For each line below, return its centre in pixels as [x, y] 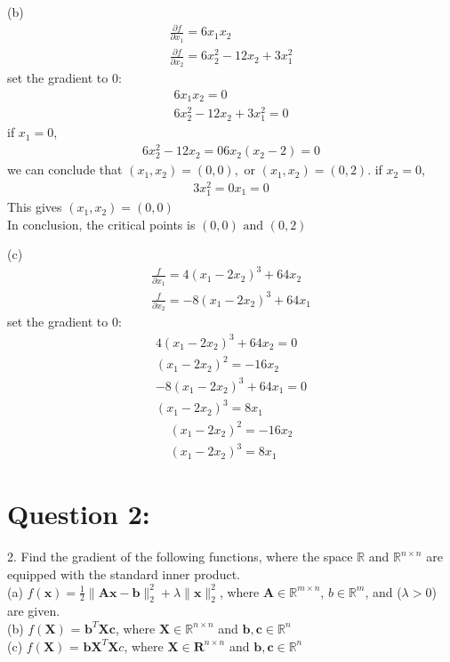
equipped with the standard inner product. [124, 573]
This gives [35, 207]
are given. [34, 611]
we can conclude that [65, 170]
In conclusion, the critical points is [101, 224]
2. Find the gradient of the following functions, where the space [180, 557]
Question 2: [79, 514]
